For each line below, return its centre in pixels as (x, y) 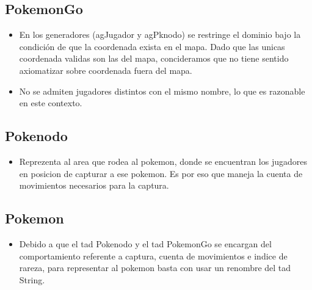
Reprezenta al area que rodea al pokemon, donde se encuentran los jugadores (163, 161)
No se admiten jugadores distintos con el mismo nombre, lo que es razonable (162, 91)
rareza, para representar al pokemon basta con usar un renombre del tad (155, 268)
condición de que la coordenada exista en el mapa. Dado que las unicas (152, 46)
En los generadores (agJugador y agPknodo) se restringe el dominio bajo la (160, 34)
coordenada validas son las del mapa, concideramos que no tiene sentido (154, 58)
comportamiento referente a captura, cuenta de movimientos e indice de (153, 256)
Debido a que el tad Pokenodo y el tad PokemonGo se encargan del (145, 243)
